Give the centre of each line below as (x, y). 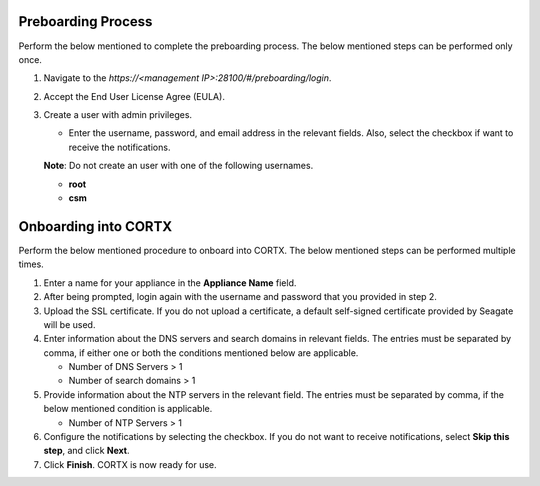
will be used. (69, 324)
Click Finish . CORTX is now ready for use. (130, 464)
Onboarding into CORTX (95, 226)
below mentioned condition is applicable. (128, 409)
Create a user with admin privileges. (118, 115)
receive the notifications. (119, 147)
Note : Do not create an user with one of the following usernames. (178, 166)
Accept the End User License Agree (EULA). (134, 96)
